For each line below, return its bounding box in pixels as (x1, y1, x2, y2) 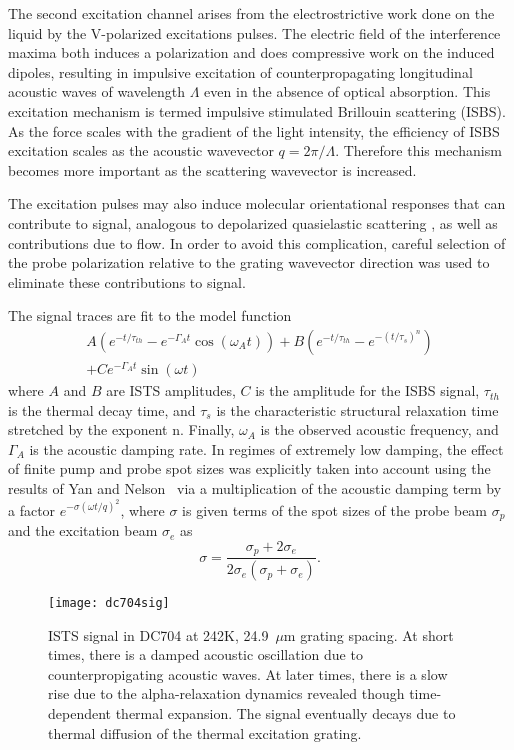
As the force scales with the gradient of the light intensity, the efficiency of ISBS (8, 120, 500, 141)
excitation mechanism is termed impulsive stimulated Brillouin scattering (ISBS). (8, 100, 506, 121)
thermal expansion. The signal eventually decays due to (115, 703, 456, 724)
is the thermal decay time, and (8, 399, 196, 420)
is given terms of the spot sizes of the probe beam (182, 499, 488, 520)
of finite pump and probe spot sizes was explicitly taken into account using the (8, 458, 491, 479)
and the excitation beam (8, 520, 158, 541)
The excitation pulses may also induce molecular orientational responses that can (8, 193, 506, 214)
